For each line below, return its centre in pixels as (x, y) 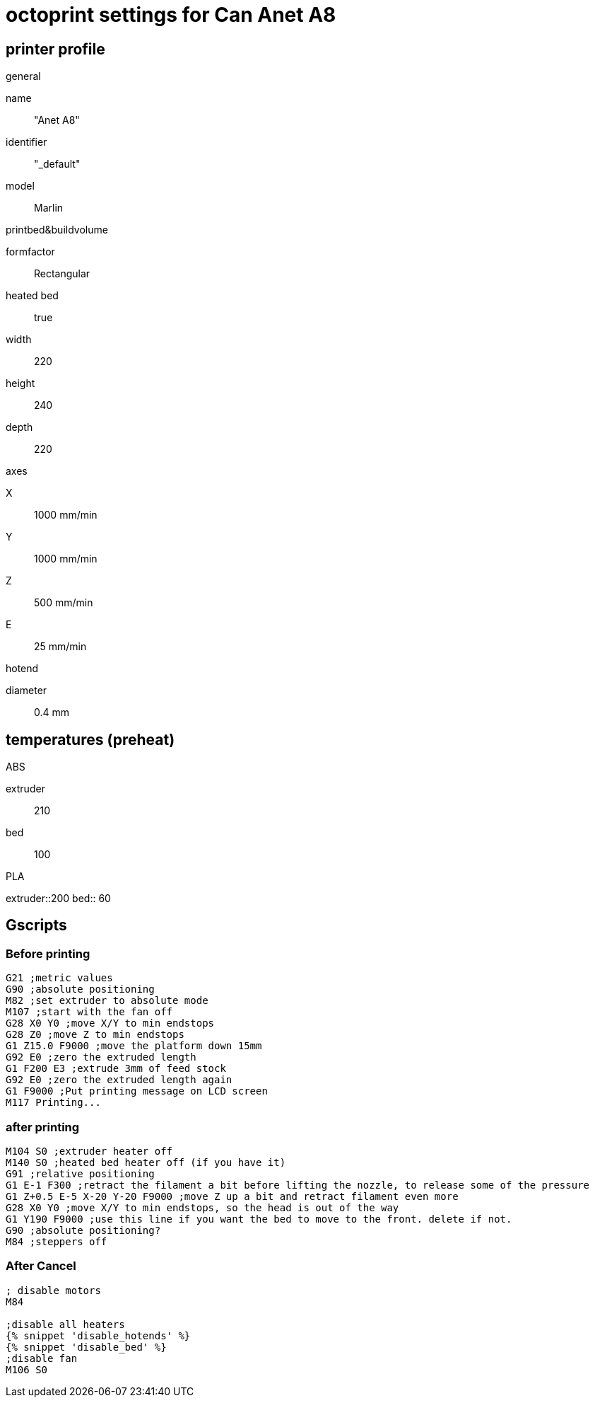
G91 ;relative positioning (80, 1173)
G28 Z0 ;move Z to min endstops (95, 1035)
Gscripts (36, 925)
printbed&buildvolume (57, 230)
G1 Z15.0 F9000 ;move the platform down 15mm (134, 1046)
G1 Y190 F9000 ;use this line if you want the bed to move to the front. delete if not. (259, 1219)
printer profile (55, 49)
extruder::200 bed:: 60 (58, 899)
